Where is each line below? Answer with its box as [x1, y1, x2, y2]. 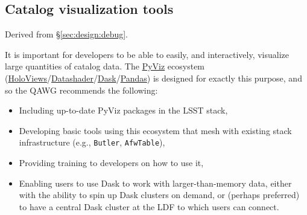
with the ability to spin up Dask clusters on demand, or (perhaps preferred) [19, 188, 300, 201]
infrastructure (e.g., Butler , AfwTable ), [19, 136, 165, 149]
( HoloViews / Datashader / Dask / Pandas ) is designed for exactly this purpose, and [5, 71, 302, 84]
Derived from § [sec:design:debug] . [5, 28, 128, 40]
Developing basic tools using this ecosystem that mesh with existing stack [19, 124, 292, 136]
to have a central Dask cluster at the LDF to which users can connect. [19, 200, 279, 213]
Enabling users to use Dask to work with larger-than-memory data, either [19, 176, 292, 189]
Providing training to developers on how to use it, [19, 156, 204, 169]
